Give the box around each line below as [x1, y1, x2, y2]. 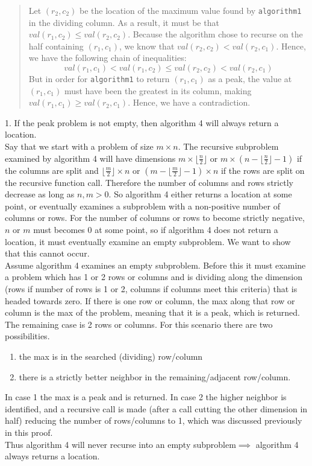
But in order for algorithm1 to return [28, 72, 170, 85]
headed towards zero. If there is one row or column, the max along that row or [5, 294, 295, 307]
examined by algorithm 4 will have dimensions [5, 152, 176, 164]
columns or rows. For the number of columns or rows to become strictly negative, [5, 211, 305, 224]
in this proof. [5, 426, 53, 438]
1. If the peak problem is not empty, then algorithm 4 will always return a [5, 116, 279, 129]
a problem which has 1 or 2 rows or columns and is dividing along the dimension [5, 270, 303, 283]
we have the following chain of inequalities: [28, 51, 187, 64]
